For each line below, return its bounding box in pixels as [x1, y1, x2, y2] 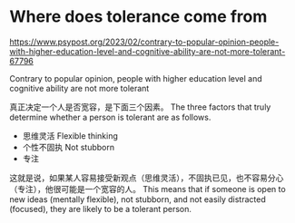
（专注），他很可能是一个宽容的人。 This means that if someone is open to [9, 183, 286, 194]
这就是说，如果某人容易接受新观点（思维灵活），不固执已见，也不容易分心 [9, 172, 284, 183]
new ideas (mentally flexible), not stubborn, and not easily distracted [9, 193, 266, 205]
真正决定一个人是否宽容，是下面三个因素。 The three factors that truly [9, 102, 271, 112]
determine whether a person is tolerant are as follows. [9, 111, 211, 122]
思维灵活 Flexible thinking [22, 130, 118, 141]
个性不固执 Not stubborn [22, 141, 115, 152]
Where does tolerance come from [9, 6, 268, 27]
